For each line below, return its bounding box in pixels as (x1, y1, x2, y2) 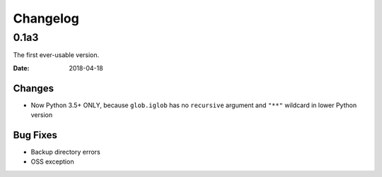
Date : (13, 63, 30, 72)
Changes (13, 82, 54, 94)
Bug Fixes (13, 129, 58, 141)
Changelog (13, 11, 79, 26)
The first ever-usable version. (13, 51, 100, 59)
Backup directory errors (30, 147, 100, 156)
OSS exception (30, 157, 74, 166)
